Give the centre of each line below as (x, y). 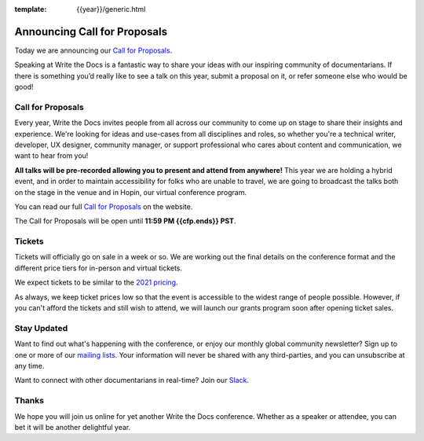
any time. (29, 366)
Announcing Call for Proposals (91, 31)
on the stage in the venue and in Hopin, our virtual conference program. (131, 192)
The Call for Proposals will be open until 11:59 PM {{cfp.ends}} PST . (125, 221)
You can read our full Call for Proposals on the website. (104, 206)
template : (31, 9)
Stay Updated (41, 328)
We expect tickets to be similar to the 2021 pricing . (96, 282)
